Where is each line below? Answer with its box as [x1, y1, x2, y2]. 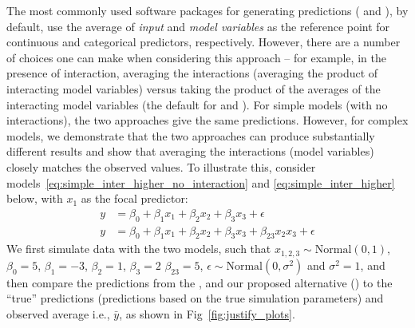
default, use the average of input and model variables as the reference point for [6, 18, 390, 34]
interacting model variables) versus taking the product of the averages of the [6, 80, 381, 97]
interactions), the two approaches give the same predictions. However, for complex [6, 112, 409, 128]
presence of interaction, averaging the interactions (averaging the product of [6, 65, 378, 81]
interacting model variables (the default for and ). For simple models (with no [6, 96, 388, 113]
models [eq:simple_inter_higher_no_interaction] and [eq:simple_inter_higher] [6, 174, 395, 191]
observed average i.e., [6, 306, 110, 322]
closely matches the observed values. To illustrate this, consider [6, 158, 316, 175]
